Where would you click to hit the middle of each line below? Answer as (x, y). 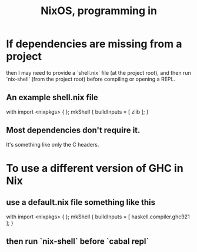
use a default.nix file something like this (81, 202)
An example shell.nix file (52, 97)
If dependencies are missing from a (94, 44)
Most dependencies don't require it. (73, 130)
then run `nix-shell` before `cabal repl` (78, 241)
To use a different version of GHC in (95, 168)
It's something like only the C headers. (53, 144)
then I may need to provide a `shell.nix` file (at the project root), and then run (98, 72)
